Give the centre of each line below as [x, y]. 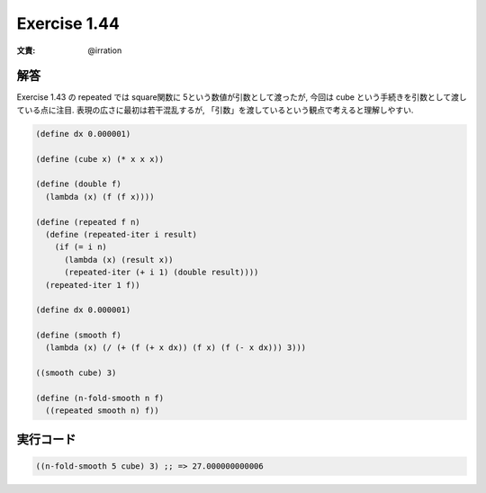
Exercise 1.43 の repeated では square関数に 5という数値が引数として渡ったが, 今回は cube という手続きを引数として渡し [242, 97]
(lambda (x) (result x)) [119, 260]
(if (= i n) [81, 247]
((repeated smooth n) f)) [102, 411]
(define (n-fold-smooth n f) [100, 399]
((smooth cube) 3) [76, 373]
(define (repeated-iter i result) [121, 234]
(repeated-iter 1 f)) [93, 285]
